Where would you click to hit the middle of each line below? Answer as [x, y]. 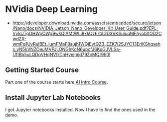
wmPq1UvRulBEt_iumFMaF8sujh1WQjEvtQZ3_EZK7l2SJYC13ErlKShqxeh [86, 44]
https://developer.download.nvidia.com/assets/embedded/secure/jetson [87, 23]
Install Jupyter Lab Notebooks [53, 98]
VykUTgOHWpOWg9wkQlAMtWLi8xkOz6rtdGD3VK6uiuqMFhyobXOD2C [87, 33]
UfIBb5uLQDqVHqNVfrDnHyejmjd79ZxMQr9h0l [61, 54]
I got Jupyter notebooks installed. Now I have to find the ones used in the [80, 110]
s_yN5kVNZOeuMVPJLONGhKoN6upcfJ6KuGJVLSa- [67, 49]
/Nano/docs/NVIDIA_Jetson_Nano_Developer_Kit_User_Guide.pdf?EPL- [85, 28]
